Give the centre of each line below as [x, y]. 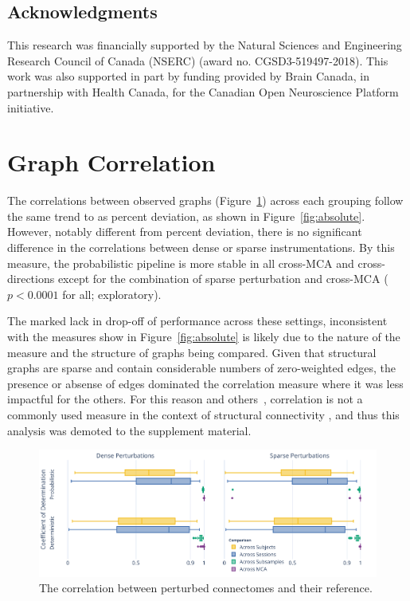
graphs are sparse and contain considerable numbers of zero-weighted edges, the [201, 368]
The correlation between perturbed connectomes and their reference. [206, 588]
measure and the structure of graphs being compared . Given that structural [192, 352]
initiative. [31, 107]
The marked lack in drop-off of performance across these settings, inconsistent [197, 321]
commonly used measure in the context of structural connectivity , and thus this [203, 415]
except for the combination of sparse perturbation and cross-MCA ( [223, 279]
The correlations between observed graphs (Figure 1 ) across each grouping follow [205, 200]
